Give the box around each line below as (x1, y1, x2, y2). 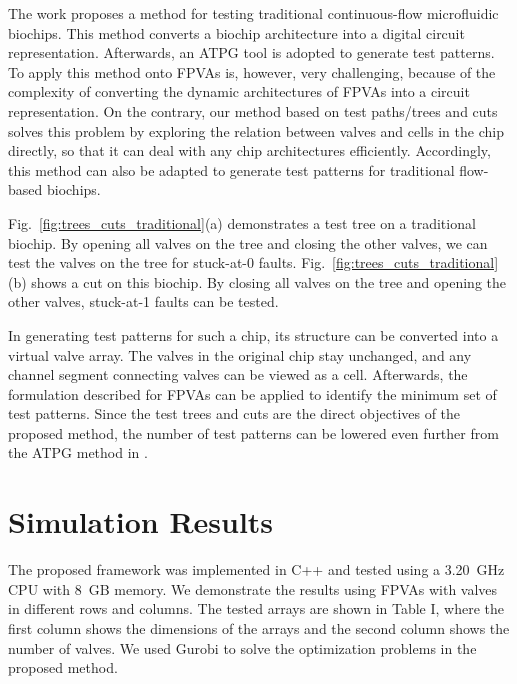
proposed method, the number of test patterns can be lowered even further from (8, 422, 499, 443)
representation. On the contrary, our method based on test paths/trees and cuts (8, 100, 498, 121)
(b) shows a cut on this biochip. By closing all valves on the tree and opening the (8, 271, 506, 292)
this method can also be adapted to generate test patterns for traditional (8, 159, 455, 180)
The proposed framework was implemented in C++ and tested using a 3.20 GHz (8, 559, 505, 580)
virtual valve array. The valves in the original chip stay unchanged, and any (8, 344, 472, 365)
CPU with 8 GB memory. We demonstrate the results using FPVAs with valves (8, 578, 498, 599)
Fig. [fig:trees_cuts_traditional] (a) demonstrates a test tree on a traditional (8, 212, 476, 233)
